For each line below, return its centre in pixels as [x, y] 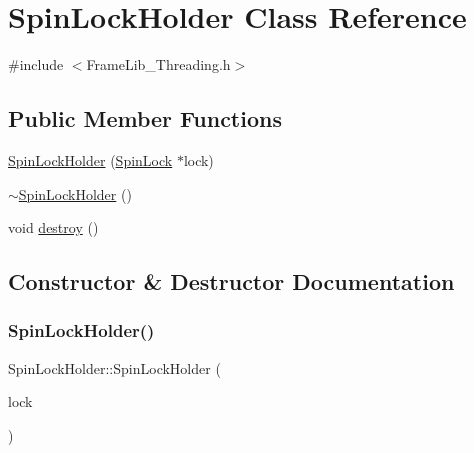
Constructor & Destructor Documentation [231, 281]
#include [36, 64]
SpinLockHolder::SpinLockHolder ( [114, 367]
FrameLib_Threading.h [158, 64]
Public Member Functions [145, 118]
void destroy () [53, 227]
